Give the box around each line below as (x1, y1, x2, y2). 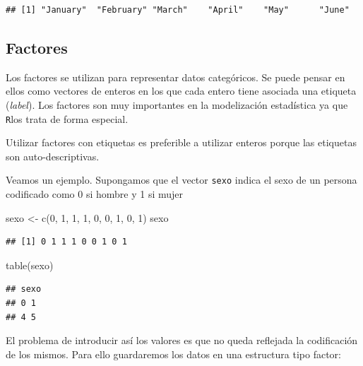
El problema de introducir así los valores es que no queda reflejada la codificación (6, 333, 358, 348)
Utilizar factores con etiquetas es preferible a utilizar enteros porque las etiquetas (6, 135, 357, 150)
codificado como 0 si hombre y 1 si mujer (6, 187, 184, 201)
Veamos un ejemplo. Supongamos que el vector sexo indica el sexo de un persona (6, 172, 357, 187)
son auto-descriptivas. (6, 148, 100, 163)
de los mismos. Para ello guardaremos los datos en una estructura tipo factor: (6, 346, 342, 361)
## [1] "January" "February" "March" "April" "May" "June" (6, 5, 350, 15)
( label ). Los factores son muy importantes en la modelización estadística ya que (6, 97, 348, 112)
